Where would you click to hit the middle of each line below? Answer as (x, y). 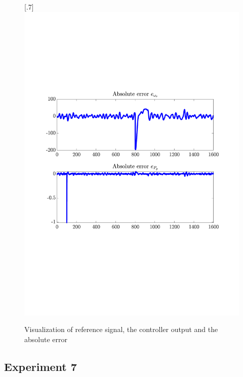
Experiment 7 (40, 366)
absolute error (46, 339)
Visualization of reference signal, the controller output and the (121, 329)
